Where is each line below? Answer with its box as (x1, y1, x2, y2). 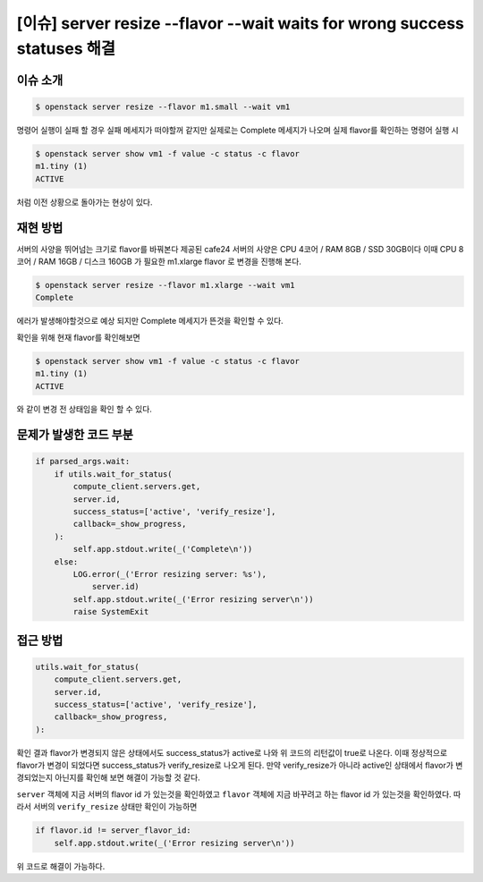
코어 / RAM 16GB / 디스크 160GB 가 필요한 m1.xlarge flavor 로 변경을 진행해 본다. (16, 256, 301, 267)
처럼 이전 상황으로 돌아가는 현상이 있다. (16, 197, 153, 208)
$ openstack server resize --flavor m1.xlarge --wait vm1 (35, 280, 295, 290)
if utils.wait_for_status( (54, 469, 174, 479)
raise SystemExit (72, 606, 149, 617)
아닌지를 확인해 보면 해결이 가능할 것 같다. (55, 772, 200, 783)
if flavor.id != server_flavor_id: (35, 826, 191, 835)
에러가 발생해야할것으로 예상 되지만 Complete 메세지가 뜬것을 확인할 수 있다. (16, 316, 284, 327)
